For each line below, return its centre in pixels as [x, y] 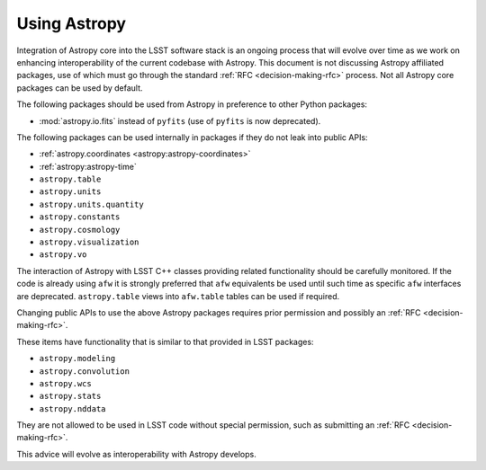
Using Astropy [71, 23]
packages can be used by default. [80, 88]
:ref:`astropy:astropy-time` [88, 166]
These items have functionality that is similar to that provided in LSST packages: [165, 341]
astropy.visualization [89, 242]
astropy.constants [80, 217]
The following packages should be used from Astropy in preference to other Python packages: [192, 104]
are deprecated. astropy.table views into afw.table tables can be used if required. [178, 296]
